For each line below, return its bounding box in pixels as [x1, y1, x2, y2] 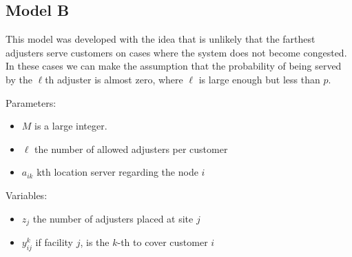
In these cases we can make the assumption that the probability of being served [6, 59, 342, 73]
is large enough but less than [198, 72, 320, 86]
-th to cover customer [117, 235, 208, 249]
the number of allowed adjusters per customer [34, 141, 228, 156]
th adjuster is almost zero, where [45, 72, 183, 86]
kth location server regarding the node [37, 165, 198, 179]
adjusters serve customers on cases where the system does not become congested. [6, 45, 347, 59]
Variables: [6, 187, 48, 202]
